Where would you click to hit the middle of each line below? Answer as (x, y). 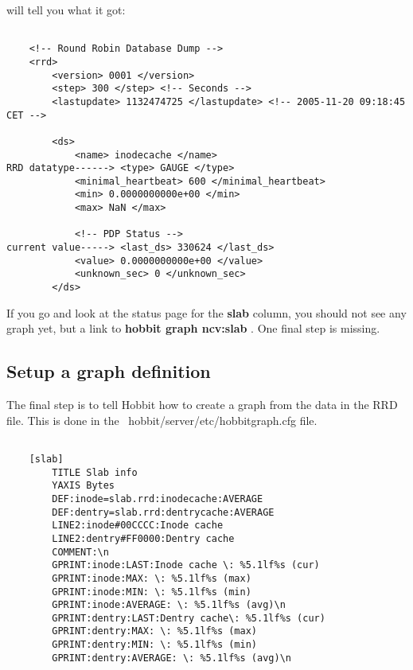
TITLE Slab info (95, 472)
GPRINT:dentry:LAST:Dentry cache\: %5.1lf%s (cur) (189, 618)
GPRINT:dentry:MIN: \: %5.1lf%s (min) (154, 645)
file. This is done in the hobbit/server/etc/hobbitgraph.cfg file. (162, 420)
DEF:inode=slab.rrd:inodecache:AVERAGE (158, 499)
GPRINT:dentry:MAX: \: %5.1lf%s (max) (154, 631)
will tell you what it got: (66, 10)
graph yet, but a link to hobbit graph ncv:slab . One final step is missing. (193, 328)
